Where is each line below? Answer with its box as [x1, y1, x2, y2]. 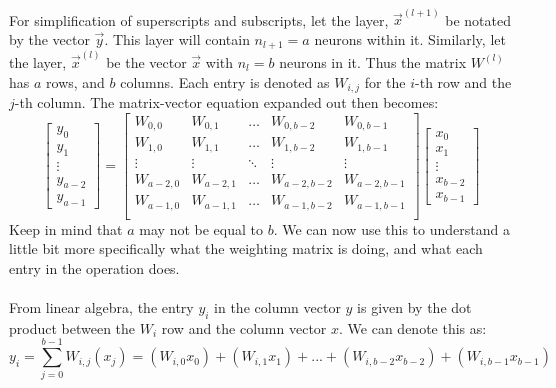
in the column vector [214, 296, 341, 317]
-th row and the [415, 71, 512, 92]
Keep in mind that [9, 218, 123, 239]
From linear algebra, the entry [9, 296, 194, 317]
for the [364, 71, 406, 92]
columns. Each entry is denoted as [120, 71, 330, 92]
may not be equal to [139, 218, 263, 239]
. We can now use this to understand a [273, 218, 510, 239]
